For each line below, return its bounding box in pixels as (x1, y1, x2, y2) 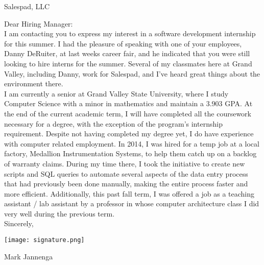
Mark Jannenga (4, 251, 53, 261)
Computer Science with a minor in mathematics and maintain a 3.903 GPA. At (4, 98, 253, 109)
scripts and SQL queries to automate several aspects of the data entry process (4, 168, 248, 179)
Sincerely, (4, 218, 34, 229)
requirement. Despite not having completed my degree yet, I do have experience (4, 128, 254, 139)
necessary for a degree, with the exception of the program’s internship (4, 118, 223, 129)
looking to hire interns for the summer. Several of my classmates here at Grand (4, 58, 252, 68)
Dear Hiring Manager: (4, 18, 73, 29)
